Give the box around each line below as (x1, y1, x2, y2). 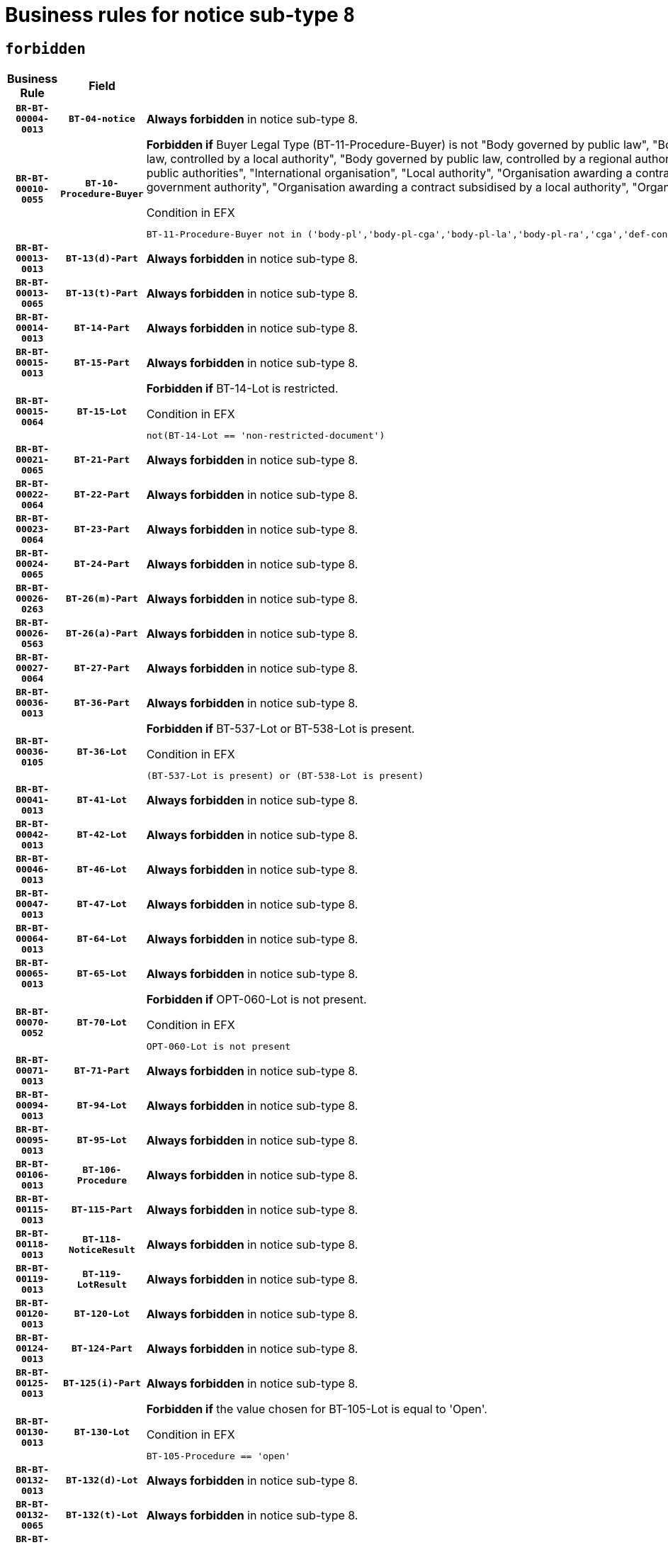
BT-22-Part (74, 489, 130, 500)
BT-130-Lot (74, 1426, 130, 1437)
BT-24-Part (74, 558, 130, 570)
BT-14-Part (74, 322, 130, 334)
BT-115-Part (71, 1204, 133, 1215)
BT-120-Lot (74, 1308, 130, 1320)
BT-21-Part (74, 454, 130, 466)
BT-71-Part (74, 1065, 130, 1077)
